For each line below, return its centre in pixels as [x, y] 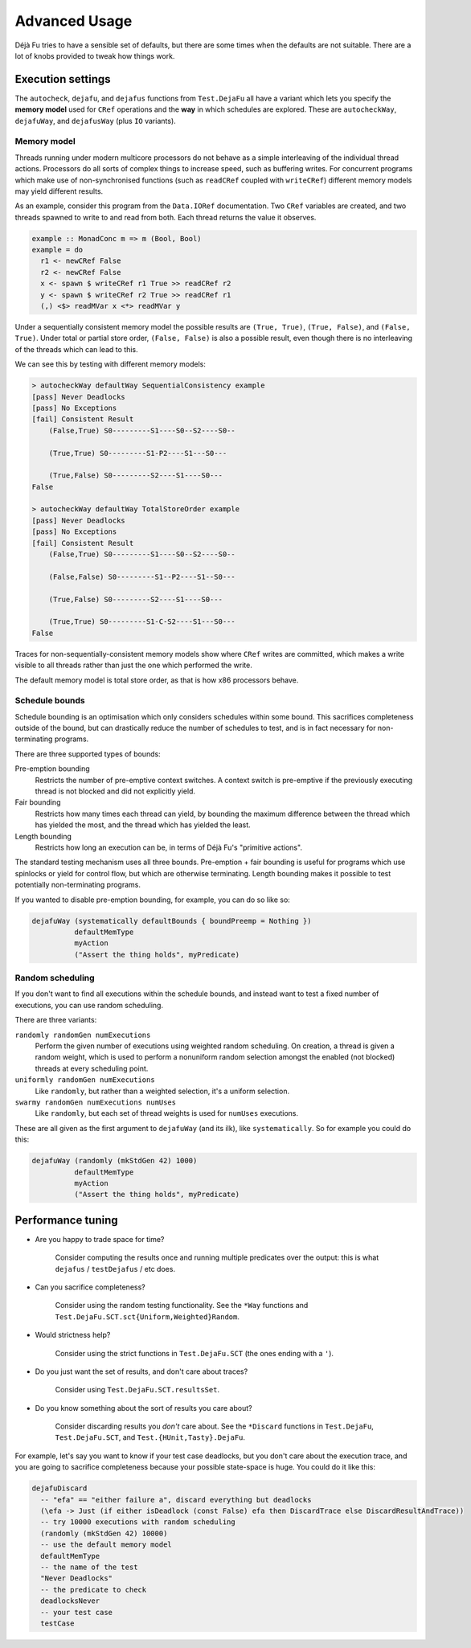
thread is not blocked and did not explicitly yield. [115, 791]
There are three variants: [56, 1020]
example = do [57, 250]
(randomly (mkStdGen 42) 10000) [104, 1533]
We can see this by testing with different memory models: [111, 364]
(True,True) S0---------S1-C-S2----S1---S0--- [142, 622]
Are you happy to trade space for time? [100, 1239]
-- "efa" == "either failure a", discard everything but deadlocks [176, 1500]
